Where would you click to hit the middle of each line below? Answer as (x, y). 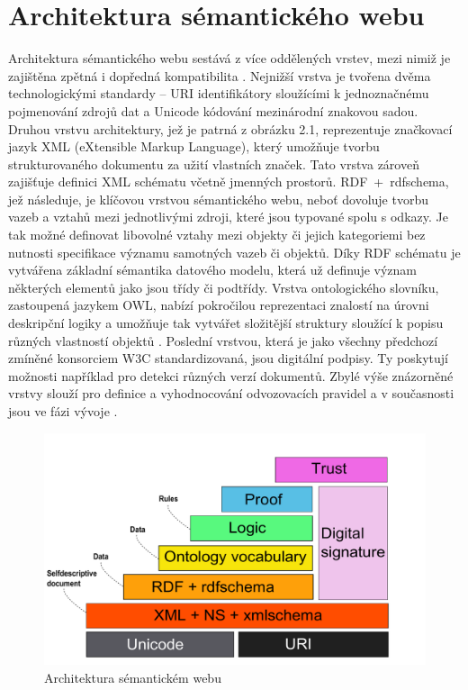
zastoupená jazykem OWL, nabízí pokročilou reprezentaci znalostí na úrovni (219, 305)
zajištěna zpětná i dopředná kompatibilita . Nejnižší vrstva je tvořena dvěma (220, 75)
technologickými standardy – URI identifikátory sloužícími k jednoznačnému (219, 93)
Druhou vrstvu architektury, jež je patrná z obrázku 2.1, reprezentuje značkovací (230, 128)
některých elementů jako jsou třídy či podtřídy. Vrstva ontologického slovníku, (224, 287)
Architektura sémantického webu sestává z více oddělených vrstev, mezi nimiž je (229, 58)
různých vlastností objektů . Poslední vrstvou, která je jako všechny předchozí (223, 340)
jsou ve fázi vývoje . (63, 411)
